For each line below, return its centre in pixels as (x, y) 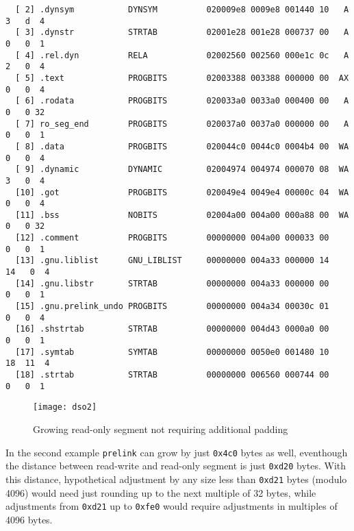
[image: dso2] (65, 407)
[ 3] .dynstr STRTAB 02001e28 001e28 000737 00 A (182, 33)
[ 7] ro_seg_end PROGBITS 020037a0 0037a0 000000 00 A (182, 124)
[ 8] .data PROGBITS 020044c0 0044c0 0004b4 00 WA (182, 146)
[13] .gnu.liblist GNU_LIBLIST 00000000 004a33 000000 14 (172, 261)
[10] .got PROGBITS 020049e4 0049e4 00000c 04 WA (182, 192)
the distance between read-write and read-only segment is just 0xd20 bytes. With (176, 466)
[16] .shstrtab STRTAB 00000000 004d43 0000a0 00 (172, 329)
